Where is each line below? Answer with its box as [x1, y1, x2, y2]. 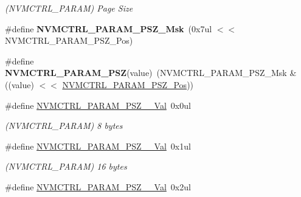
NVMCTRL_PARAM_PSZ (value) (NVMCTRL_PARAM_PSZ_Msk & [5, 66, 297, 79]
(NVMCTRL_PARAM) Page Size [5, 2, 133, 14]
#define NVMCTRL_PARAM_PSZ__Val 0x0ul [5, 98, 191, 111]
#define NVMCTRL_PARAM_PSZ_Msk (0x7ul [5, 22, 212, 35]
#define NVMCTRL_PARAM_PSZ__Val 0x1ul [5, 139, 191, 152]
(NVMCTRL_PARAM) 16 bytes [5, 160, 127, 173]
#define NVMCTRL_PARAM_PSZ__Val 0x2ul [5, 180, 191, 193]
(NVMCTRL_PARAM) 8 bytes [5, 119, 123, 132]
